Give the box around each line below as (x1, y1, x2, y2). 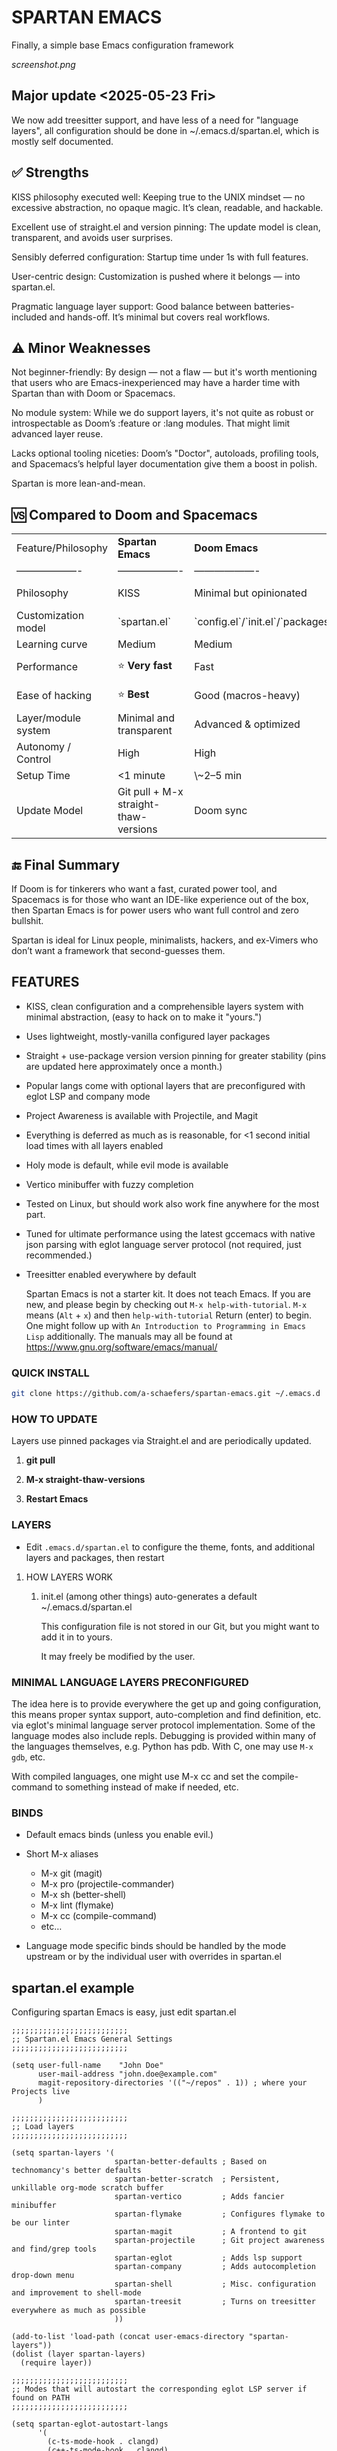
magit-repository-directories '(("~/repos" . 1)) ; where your (37, 2077, 308, 2088)
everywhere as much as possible (11, 2305, 146, 2315)
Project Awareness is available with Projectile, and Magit (25, 1109, 259, 1121)
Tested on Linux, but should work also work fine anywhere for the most (25, 1197, 320, 1210)
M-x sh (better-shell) (40, 1889, 127, 1901)
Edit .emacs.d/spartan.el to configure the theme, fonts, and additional (25, 1541, 316, 1553)
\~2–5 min (194, 769, 243, 783)
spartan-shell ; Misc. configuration (114, 2279, 316, 2289)
